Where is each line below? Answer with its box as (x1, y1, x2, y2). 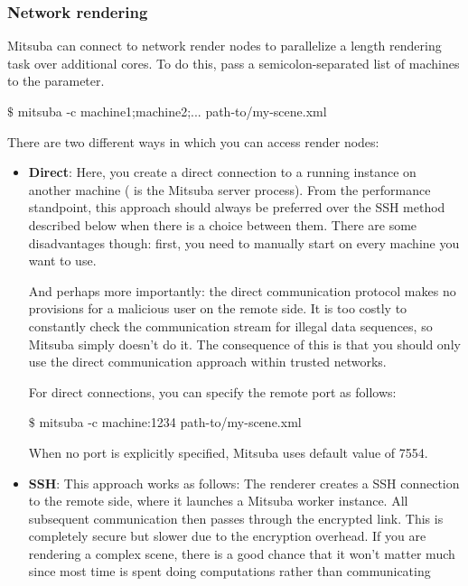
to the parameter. (7, 71, 105, 90)
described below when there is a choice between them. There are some (28, 215, 417, 234)
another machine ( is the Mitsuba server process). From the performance (28, 180, 431, 199)
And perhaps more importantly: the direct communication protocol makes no (28, 281, 456, 300)
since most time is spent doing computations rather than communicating (28, 562, 431, 581)
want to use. (28, 251, 97, 270)
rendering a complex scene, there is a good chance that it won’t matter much (28, 544, 455, 563)
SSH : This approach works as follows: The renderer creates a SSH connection (28, 473, 460, 492)
